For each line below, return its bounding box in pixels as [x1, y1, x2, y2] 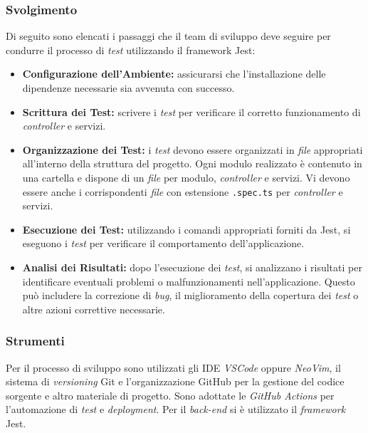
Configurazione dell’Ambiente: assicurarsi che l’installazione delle [22, 66, 326, 81]
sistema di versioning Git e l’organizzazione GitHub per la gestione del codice [6, 374, 345, 389]
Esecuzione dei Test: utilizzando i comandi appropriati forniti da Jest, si [22, 221, 351, 236]
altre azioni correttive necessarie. [22, 301, 165, 316]
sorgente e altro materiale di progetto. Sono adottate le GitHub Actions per [6, 387, 335, 402]
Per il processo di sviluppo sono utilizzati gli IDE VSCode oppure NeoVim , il [6, 360, 341, 375]
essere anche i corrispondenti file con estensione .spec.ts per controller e [22, 184, 343, 199]
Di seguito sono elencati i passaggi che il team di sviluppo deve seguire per [6, 28, 331, 43]
